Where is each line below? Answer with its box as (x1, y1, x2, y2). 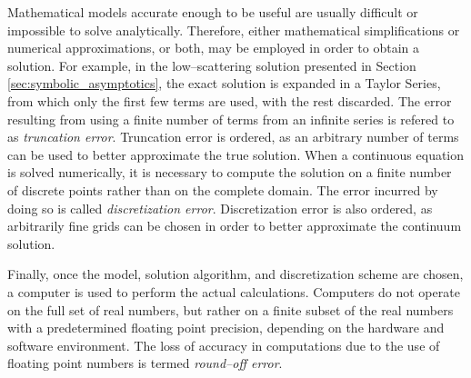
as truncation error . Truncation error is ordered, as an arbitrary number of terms (7, 127, 459, 146)
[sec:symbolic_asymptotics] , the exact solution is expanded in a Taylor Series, (7, 74, 441, 93)
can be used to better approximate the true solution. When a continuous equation (7, 144, 465, 164)
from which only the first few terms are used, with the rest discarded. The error (7, 91, 452, 110)
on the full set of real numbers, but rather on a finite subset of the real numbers (7, 300, 454, 319)
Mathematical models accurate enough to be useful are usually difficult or (7, 3, 418, 21)
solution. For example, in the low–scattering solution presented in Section (7, 55, 416, 75)
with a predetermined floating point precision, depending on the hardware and (7, 318, 445, 337)
